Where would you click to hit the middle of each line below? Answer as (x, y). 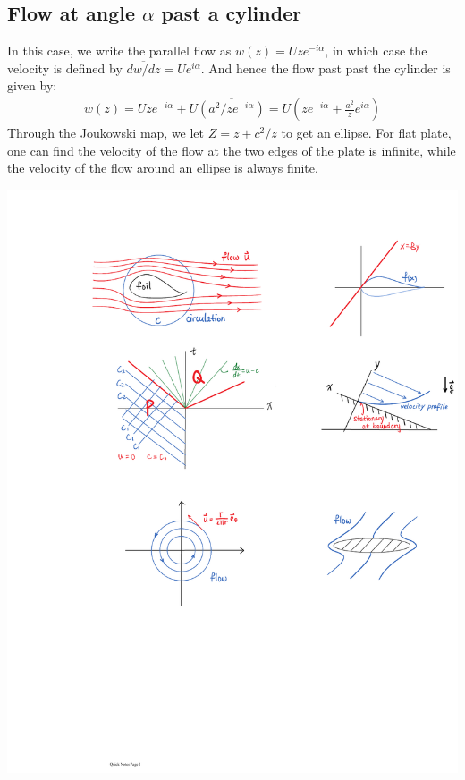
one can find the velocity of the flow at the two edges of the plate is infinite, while (232, 150)
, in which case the (376, 51)
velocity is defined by (65, 68)
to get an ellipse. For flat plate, (366, 133)
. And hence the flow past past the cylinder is (325, 68)
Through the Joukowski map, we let (106, 133)
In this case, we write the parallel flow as (119, 51)
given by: (32, 85)
